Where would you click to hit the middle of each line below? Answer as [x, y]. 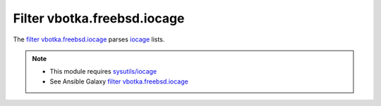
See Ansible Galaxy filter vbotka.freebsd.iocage [119, 81]
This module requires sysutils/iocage [103, 72]
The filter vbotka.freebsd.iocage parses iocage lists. [89, 39]
